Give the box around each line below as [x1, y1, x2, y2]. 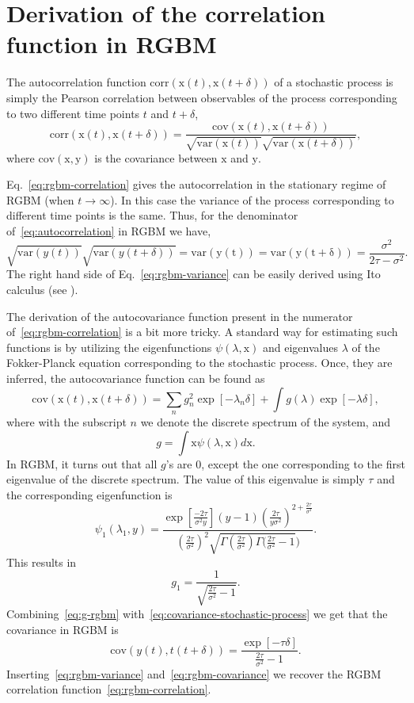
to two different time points [6, 105, 140, 121]
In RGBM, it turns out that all [6, 455, 158, 472]
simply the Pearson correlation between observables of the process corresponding [6, 89, 397, 105]
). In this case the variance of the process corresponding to [110, 191, 394, 208]
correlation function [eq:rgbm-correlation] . [6, 681, 211, 697]
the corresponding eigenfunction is [6, 486, 173, 502]
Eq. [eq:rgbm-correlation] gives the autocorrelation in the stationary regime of [6, 176, 386, 193]
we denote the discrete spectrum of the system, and [140, 414, 390, 430]
